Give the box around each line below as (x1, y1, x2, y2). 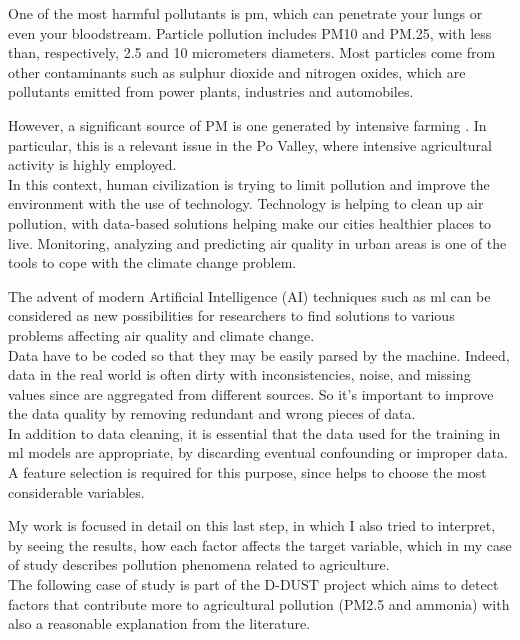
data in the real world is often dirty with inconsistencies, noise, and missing (8, 364, 471, 385)
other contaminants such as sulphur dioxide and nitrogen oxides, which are (8, 61, 466, 82)
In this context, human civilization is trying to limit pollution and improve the (8, 173, 490, 194)
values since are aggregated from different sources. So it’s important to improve (8, 383, 494, 404)
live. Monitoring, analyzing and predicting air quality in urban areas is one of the (8, 232, 507, 253)
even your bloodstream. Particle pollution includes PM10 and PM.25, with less (8, 22, 492, 43)
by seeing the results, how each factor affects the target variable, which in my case (8, 534, 512, 555)
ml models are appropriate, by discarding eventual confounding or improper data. (8, 442, 508, 463)
